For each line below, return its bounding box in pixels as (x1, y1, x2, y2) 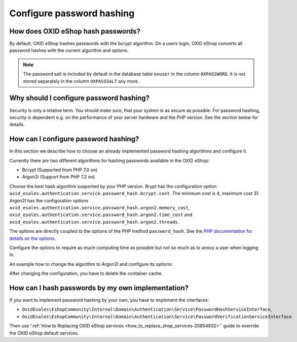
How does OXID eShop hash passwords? (9, 27, 140, 36)
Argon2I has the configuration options (9, 197, 89, 203)
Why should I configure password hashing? (9, 94, 150, 103)
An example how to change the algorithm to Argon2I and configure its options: (9, 261, 173, 267)
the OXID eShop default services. (9, 330, 79, 336)
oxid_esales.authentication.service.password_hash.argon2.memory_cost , (9, 204, 190, 210)
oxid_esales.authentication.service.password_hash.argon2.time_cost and (9, 211, 193, 218)
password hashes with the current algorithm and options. (9, 47, 129, 53)
